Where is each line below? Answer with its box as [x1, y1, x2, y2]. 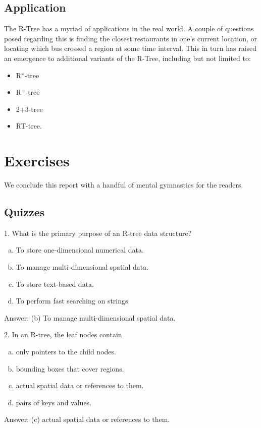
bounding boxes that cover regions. [16, 363, 124, 374]
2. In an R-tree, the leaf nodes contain [4, 329, 122, 340]
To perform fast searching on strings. [16, 295, 130, 306]
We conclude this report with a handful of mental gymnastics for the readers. [4, 179, 243, 190]
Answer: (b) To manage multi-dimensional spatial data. [4, 312, 176, 323]
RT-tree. [16, 120, 42, 131]
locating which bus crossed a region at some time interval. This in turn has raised [4, 43, 257, 53]
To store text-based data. [16, 278, 94, 289]
